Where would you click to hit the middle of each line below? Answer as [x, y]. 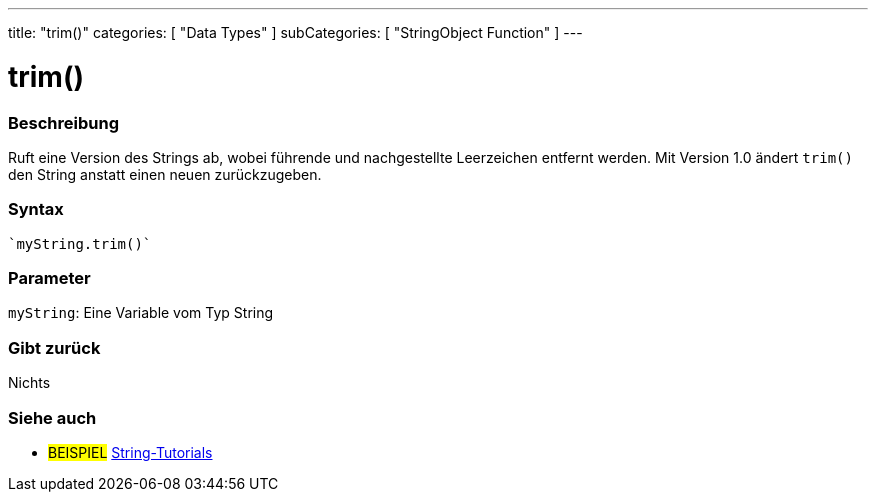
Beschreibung [64, 122]
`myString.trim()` [80, 243]
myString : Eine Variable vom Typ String [141, 313]
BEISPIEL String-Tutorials [130, 452]
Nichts [29, 383]
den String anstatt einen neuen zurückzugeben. [165, 174]
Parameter [49, 278]
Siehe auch [52, 417]
